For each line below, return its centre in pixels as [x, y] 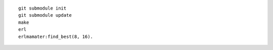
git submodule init [42, 8]
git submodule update [45, 15]
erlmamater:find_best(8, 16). [56, 36]
